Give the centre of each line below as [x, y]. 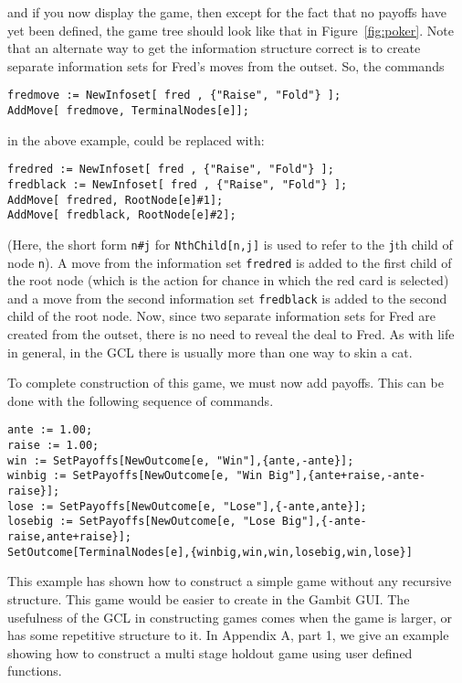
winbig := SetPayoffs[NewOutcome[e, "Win [135, 476]
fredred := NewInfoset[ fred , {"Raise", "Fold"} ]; [171, 170]
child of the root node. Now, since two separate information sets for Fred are [221, 316]
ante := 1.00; [50, 430]
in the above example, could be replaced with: [136, 139]
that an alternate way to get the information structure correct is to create [214, 48]
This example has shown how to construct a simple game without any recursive [230, 581]
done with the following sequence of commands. [141, 400]
